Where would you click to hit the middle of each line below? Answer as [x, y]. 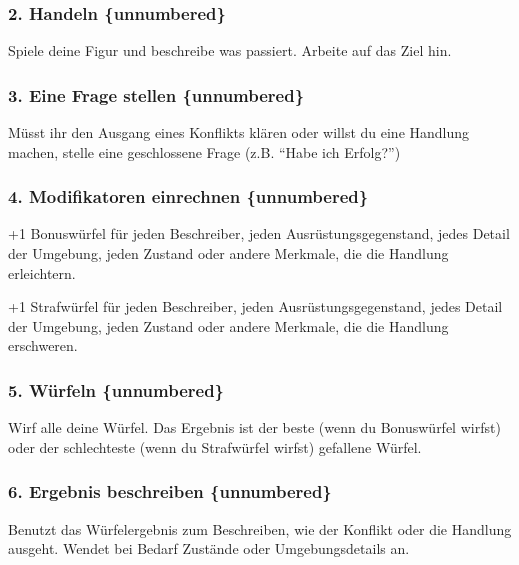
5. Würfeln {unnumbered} [116, 389]
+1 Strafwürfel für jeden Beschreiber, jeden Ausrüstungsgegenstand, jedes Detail [255, 306]
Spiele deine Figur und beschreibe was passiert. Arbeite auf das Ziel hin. [230, 50]
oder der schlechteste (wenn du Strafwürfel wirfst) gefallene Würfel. [215, 446]
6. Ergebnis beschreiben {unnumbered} [170, 491]
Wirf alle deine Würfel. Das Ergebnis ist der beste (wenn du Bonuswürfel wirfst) [254, 427]
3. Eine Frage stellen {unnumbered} [156, 94]
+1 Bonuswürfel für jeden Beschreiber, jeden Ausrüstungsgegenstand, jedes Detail [259, 233]
